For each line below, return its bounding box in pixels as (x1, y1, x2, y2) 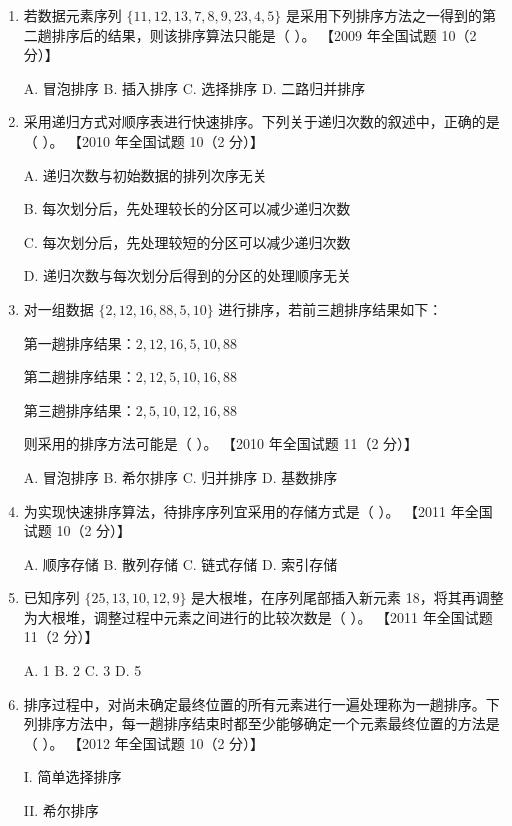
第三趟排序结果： (23, 399, 136, 420)
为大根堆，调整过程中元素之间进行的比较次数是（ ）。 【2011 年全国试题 (23, 606, 493, 627)
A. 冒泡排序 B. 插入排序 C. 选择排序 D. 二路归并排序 (23, 77, 366, 98)
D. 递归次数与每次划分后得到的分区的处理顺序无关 (23, 265, 352, 286)
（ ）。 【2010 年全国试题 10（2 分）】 (23, 130, 265, 151)
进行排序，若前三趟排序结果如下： (218, 298, 443, 319)
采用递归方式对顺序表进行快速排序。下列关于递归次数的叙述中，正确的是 (23, 111, 500, 132)
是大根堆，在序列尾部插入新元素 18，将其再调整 (191, 587, 504, 608)
